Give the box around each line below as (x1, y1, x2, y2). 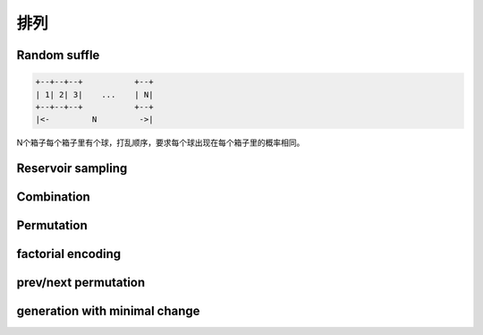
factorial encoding (16, 246, 122, 262)
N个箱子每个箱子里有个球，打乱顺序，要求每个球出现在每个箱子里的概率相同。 (16, 137, 305, 148)
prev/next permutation (16, 275, 146, 290)
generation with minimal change (16, 304, 200, 319)
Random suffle (16, 47, 100, 63)
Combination (16, 189, 91, 205)
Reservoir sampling (16, 161, 128, 176)
